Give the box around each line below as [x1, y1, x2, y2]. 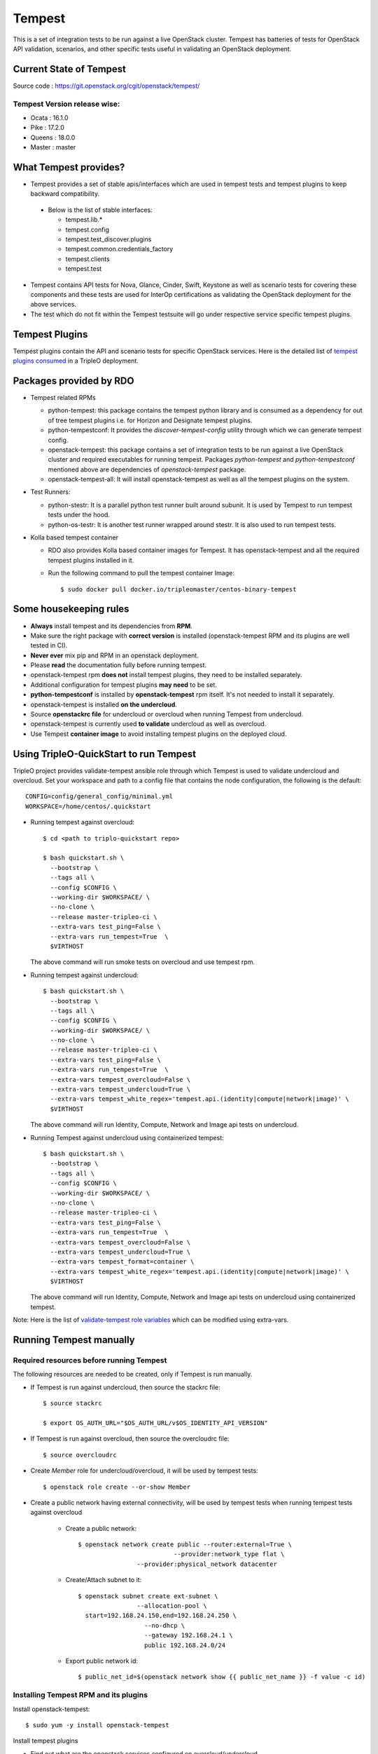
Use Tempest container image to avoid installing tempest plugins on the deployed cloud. [30, 730, 287, 738]
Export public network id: [65, 1656, 139, 1665]
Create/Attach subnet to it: [65, 1576, 142, 1584]
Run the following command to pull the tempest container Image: [48, 569, 234, 577]
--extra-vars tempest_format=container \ [50, 1258, 195, 1266]
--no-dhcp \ [143, 1621, 185, 1629]
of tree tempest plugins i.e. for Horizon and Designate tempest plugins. [48, 416, 253, 424]
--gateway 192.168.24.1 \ [143, 1631, 234, 1640]
